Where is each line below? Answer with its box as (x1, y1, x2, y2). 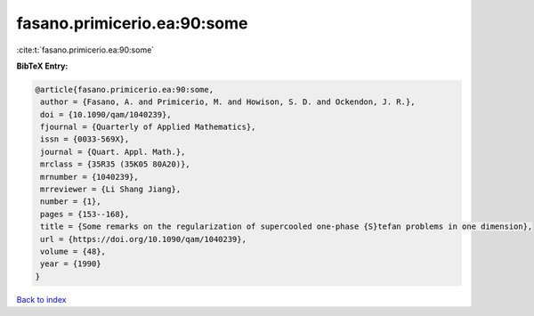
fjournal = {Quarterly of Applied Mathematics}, (40, 122, 256, 133)
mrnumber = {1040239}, (40, 172, 140, 182)
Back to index (16, 294, 67, 304)
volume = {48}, (40, 247, 107, 256)
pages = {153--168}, (40, 209, 130, 219)
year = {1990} (40, 259, 101, 269)
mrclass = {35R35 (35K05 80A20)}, (40, 159, 190, 169)
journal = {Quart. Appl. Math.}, (40, 147, 186, 157)
